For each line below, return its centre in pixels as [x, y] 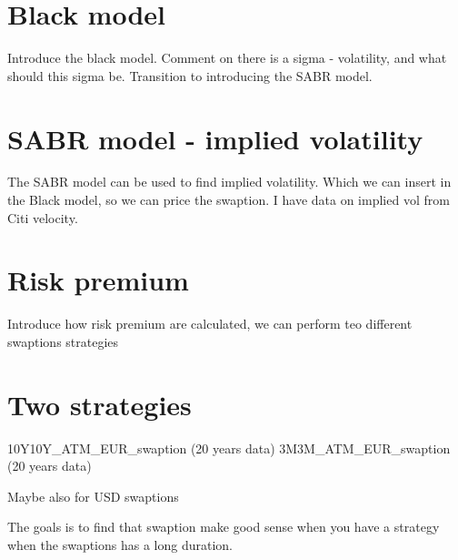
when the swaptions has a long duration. [120, 545]
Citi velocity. [43, 217]
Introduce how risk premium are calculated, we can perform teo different [210, 324]
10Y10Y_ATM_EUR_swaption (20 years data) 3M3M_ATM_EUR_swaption [229, 448]
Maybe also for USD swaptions [93, 496]
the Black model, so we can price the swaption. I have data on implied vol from [229, 200]
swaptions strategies [63, 341]
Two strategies [100, 404]
